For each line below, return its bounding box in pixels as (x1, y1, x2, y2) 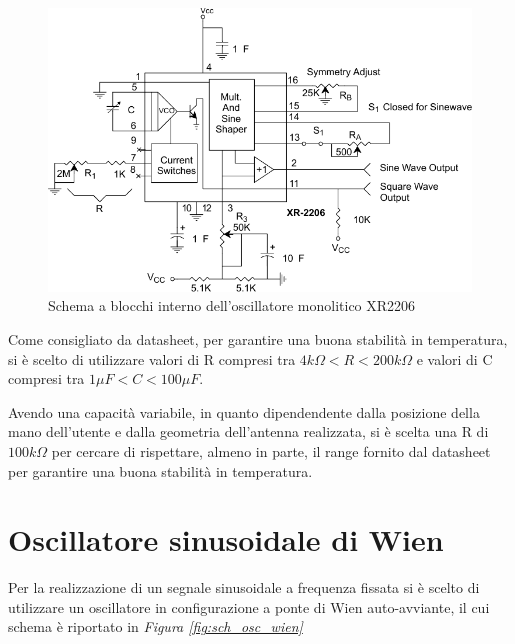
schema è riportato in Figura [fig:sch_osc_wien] (8, 616, 303, 637)
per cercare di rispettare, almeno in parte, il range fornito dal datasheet (51, 440, 491, 461)
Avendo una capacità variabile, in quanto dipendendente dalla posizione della (8, 401, 480, 422)
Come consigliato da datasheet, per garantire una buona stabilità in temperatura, (8, 329, 508, 350)
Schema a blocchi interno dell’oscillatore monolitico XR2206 (48, 295, 416, 316)
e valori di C (416, 348, 493, 369)
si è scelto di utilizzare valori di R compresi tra (8, 348, 296, 369)
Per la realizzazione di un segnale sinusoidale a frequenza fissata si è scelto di (8, 577, 480, 598)
